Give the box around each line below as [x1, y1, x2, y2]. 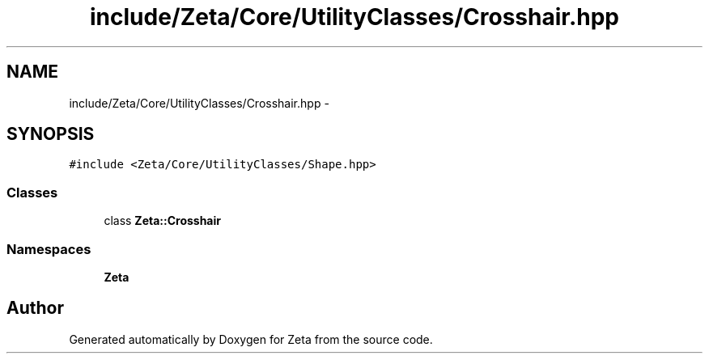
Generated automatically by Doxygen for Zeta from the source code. [69, 332, 433, 346]
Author [6, 298, 64, 319]
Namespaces [6, 240, 91, 257]
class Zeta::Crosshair [104, 214, 221, 228]
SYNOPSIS [6, 124, 95, 145]
